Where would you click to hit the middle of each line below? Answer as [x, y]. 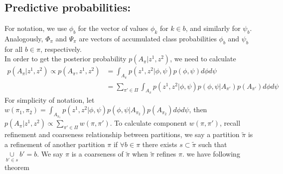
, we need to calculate [203, 59]
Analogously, [24, 38]
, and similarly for [213, 28]
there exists [160, 144]
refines [166, 154]
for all [14, 49]
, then [198, 109]
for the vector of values [113, 28]
